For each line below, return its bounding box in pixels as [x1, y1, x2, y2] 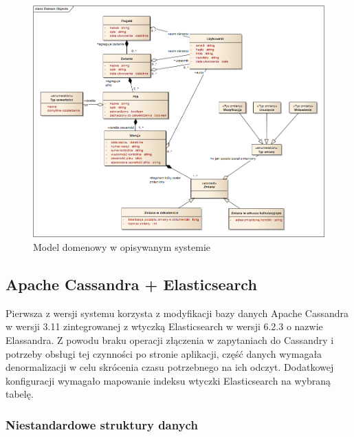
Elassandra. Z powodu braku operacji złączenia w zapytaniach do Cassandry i [5, 332, 334, 347]
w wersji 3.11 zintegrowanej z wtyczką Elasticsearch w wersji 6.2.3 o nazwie [5, 319, 323, 334]
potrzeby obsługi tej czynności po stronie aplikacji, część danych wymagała [5, 346, 322, 360]
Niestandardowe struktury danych [5, 416, 198, 433]
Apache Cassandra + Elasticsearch [5, 273, 257, 294]
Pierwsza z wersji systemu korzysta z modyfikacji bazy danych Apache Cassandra [5, 305, 349, 320]
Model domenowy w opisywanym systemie [33, 239, 211, 254]
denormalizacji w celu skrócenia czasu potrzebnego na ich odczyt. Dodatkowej [5, 360, 334, 374]
